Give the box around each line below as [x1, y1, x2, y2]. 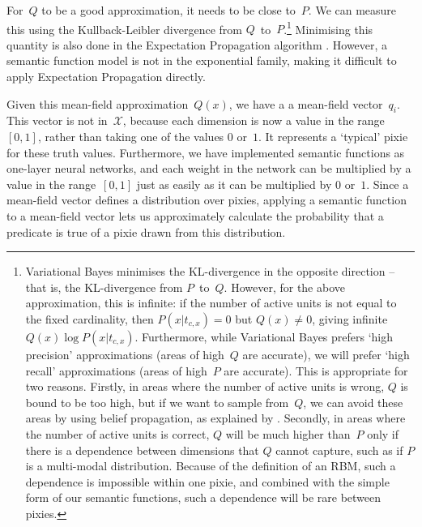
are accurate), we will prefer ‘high [242, 345, 410, 362]
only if [367, 425, 399, 442]
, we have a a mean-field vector [228, 95, 383, 112]
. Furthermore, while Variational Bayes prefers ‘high [134, 328, 394, 345]
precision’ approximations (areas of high [25, 345, 224, 362]
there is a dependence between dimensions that [25, 441, 259, 458]
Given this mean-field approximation [6, 95, 189, 112]
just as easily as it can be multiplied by [136, 175, 332, 192]
